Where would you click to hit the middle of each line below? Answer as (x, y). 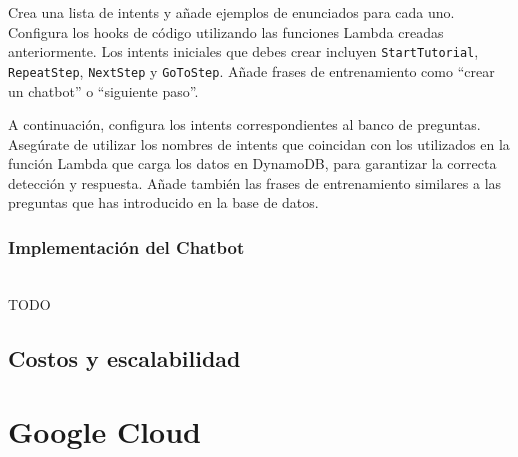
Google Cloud (105, 431)
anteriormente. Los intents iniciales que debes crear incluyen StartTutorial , (243, 51)
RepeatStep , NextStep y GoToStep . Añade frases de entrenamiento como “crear (251, 70)
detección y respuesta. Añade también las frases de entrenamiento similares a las (255, 182)
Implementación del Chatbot (126, 246)
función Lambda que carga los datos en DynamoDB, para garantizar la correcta (252, 163)
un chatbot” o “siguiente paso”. (103, 90)
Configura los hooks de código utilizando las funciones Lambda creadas (226, 31)
